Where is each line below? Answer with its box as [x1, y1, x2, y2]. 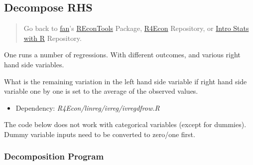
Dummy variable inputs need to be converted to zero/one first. [4, 129, 195, 139]
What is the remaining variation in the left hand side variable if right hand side [4, 76, 247, 86]
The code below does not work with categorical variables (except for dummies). [4, 119, 247, 130]
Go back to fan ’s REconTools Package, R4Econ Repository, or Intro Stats [23, 23, 249, 33]
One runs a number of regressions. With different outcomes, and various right [4, 49, 241, 60]
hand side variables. [4, 59, 64, 69]
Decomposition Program [4, 150, 104, 163]
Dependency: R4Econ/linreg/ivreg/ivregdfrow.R [15, 102, 160, 113]
